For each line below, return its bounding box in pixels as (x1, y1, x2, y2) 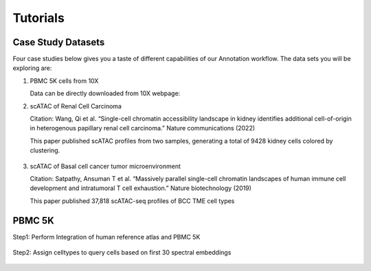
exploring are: (12, 64, 52, 72)
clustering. (30, 146, 60, 154)
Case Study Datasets (12, 36, 105, 48)
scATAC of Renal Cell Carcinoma (30, 102, 122, 110)
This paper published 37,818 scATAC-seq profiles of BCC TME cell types (30, 196, 235, 205)
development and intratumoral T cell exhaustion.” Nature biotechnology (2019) (30, 184, 252, 192)
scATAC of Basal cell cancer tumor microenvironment (30, 162, 181, 170)
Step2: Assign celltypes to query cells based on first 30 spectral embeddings (12, 248, 232, 257)
